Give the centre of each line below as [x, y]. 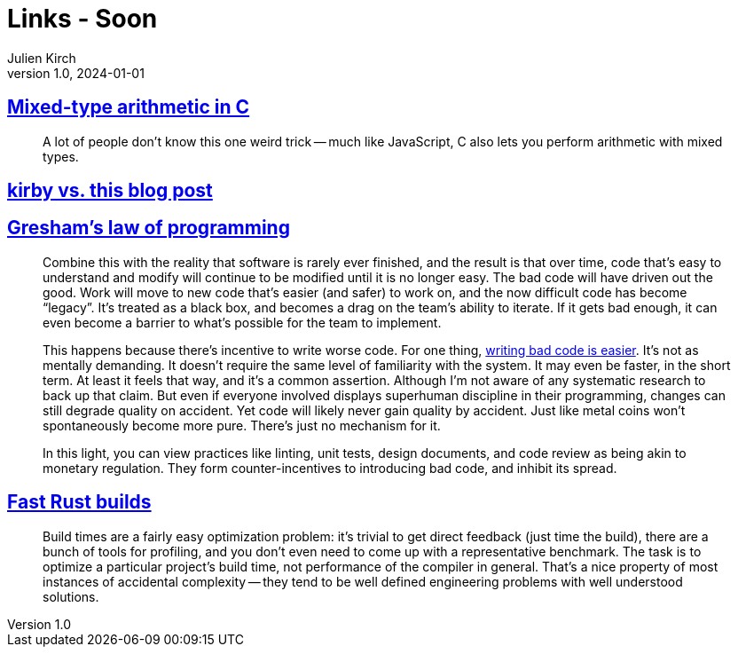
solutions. [71, 596]
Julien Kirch [42, 58]
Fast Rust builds [79, 502]
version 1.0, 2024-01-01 [76, 73]
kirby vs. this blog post [110, 191]
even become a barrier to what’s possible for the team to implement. [242, 322]
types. [61, 156]
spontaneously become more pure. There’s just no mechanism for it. [242, 425]
